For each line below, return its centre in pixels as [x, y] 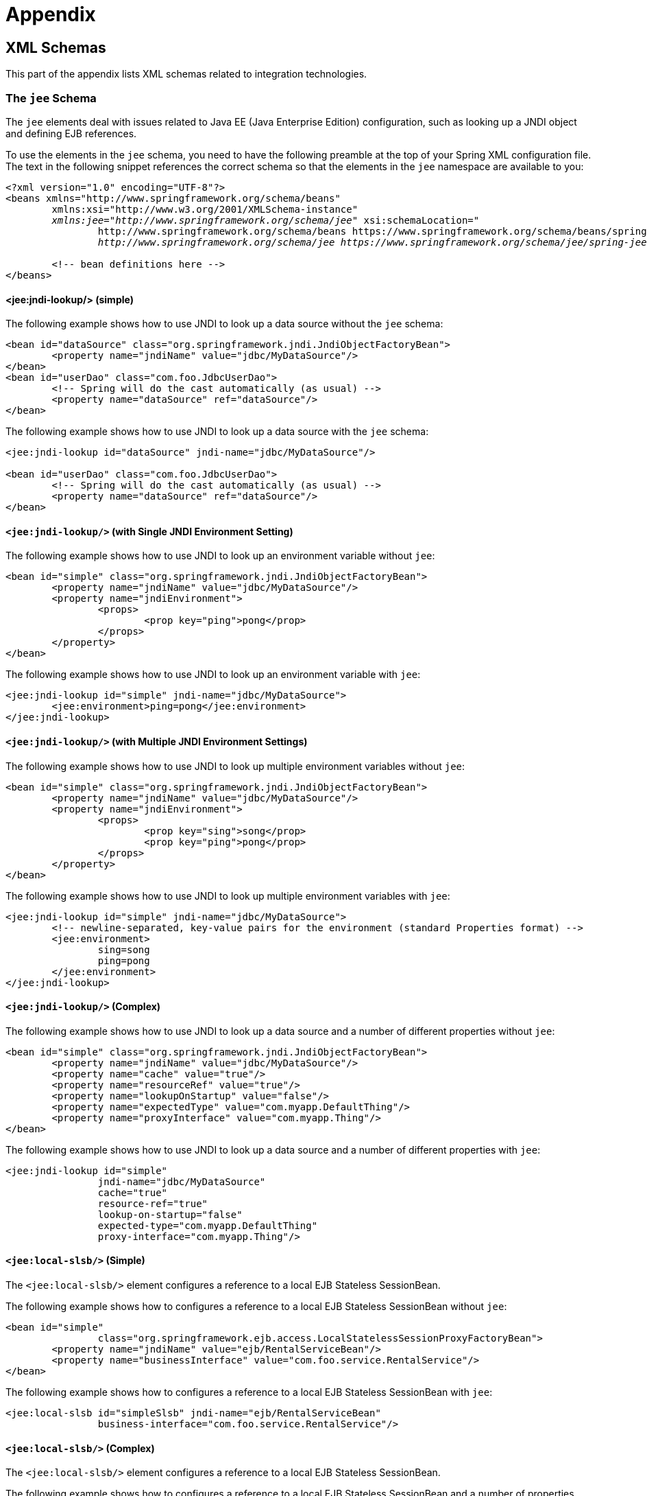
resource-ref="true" [153, 1203]
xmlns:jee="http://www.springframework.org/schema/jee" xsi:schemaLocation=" [266, 220]
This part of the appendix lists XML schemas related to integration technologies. [186, 74]
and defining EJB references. [71, 133]
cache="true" [133, 1192]
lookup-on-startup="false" [170, 1214]
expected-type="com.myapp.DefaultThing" [208, 1225]
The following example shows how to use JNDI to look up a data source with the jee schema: [217, 432]
